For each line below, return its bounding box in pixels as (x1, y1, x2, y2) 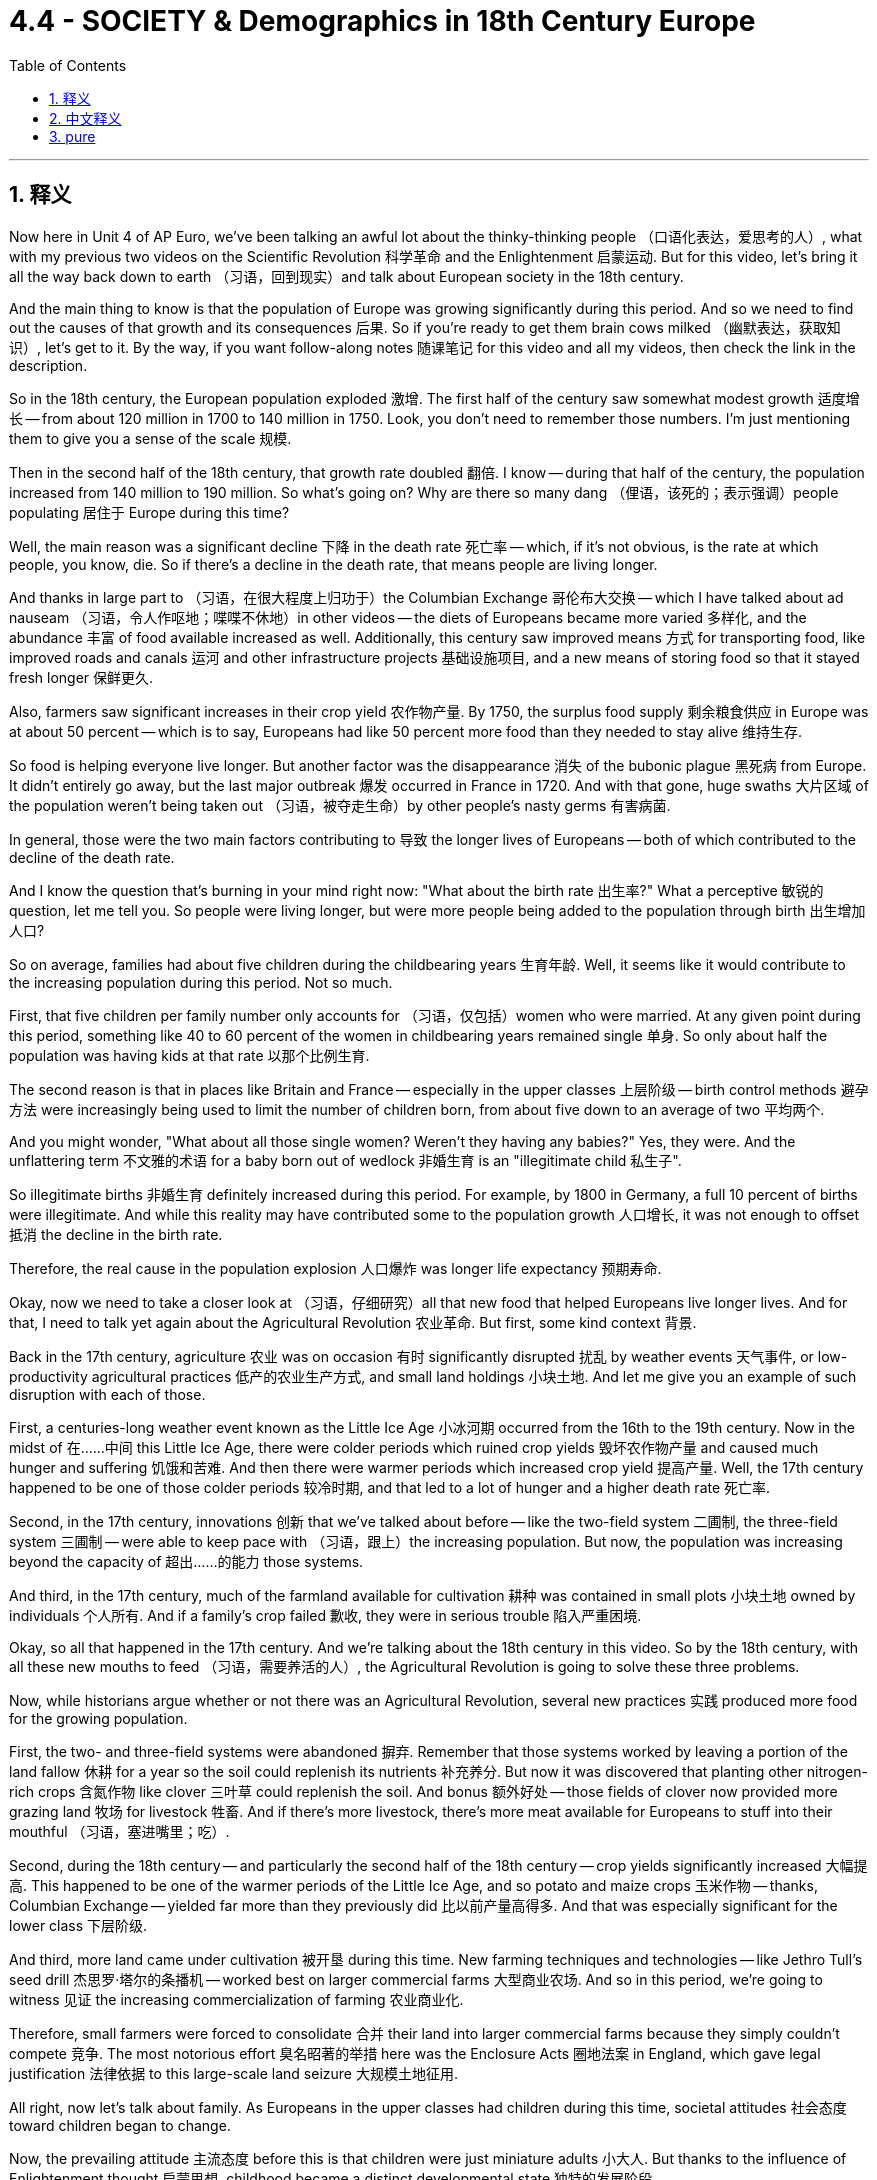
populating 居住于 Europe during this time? (9, 503, 290, 521)
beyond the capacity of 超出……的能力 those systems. (9, 1552, 364, 1570)
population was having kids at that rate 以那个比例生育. (9, 1046, 370, 1064)
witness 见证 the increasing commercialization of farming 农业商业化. (9, 1990, 464, 2008)
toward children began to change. (9, 2116, 231, 2134)
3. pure (49, 127, 96, 145)
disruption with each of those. (9, 1385, 206, 1403)
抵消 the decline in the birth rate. (9, 1225, 223, 1243)
